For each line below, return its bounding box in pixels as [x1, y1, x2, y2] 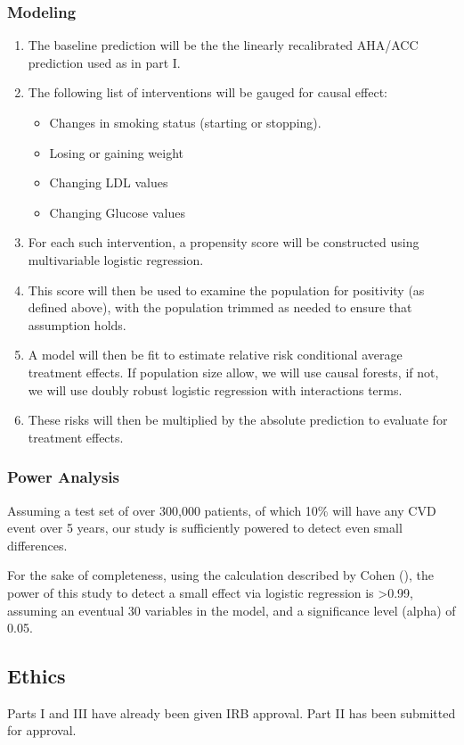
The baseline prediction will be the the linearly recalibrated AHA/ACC [28, 36, 419, 54]
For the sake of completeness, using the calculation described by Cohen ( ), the [7, 566, 434, 584]
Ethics [7, 662, 66, 690]
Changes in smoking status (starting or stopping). [49, 113, 322, 131]
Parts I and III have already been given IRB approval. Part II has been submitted [7, 703, 456, 722]
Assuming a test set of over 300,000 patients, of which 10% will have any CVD [7, 501, 436, 519]
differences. [7, 535, 68, 554]
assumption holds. [28, 315, 126, 334]
